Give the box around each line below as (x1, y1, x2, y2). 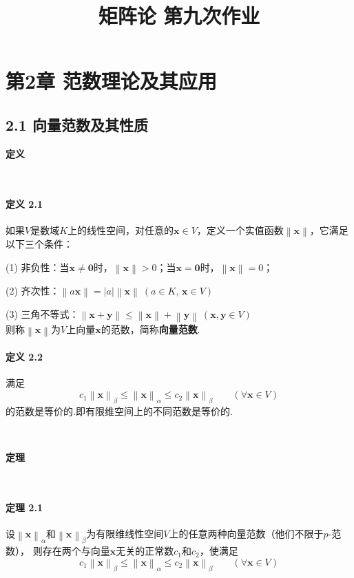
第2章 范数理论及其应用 (6, 67, 217, 95)
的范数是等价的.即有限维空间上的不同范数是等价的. (6, 404, 233, 418)
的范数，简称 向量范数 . (101, 322, 200, 336)
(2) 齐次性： (6, 283, 60, 297)
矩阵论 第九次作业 (98, 1, 260, 30)
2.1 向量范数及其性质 (6, 114, 148, 135)
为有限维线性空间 (86, 526, 164, 541)
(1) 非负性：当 (6, 259, 70, 274)
